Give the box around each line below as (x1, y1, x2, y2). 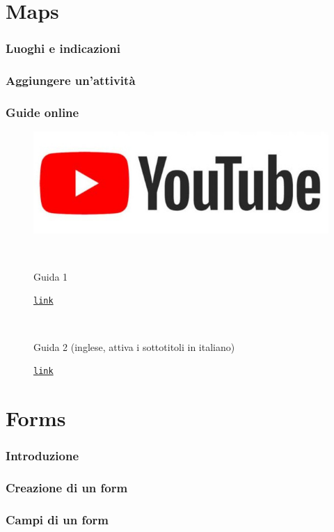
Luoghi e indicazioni (6, 40, 120, 57)
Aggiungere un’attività (6, 72, 136, 89)
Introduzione (6, 447, 79, 464)
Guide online (6, 103, 79, 120)
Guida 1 (33, 269, 68, 283)
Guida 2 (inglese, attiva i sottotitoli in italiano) (33, 339, 235, 354)
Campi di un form (6, 510, 109, 528)
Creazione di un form (6, 478, 128, 496)
